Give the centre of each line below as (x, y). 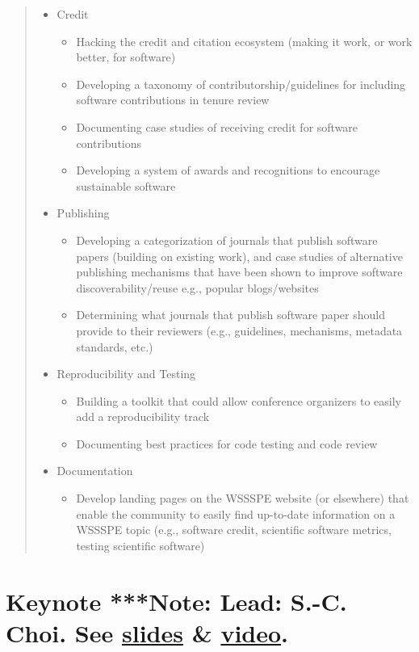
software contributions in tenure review (173, 100)
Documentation (95, 471)
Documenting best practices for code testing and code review (227, 443)
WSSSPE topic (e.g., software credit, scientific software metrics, (234, 530)
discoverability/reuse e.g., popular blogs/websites (197, 287)
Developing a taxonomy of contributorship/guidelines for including (241, 84)
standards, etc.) (115, 346)
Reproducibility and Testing (126, 374)
